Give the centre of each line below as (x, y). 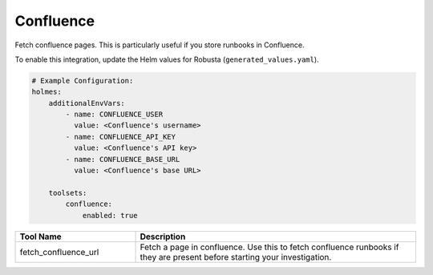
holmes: (47, 92)
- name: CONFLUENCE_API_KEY (121, 137)
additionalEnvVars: (87, 103)
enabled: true (110, 215)
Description (163, 237)
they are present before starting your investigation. (236, 257)
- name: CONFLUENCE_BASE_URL (123, 159)
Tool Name (40, 237)
